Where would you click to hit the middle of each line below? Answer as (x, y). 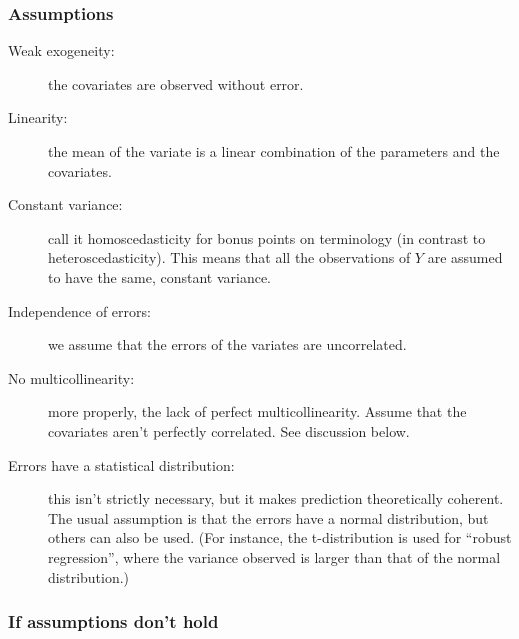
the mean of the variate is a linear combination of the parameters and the (274, 151)
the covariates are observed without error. (176, 83)
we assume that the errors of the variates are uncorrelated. (227, 344)
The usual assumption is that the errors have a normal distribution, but (268, 517)
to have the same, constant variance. (159, 276)
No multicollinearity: (71, 377)
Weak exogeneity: (61, 50)
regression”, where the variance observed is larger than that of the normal (274, 556)
